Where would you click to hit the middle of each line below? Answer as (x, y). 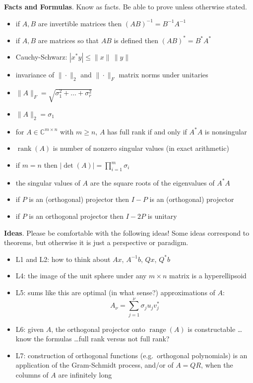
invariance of (35, 75)
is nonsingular (226, 131)
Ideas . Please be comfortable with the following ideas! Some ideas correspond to (127, 232)
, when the (217, 365)
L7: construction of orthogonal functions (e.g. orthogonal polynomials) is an (131, 355)
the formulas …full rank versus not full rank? (102, 339)
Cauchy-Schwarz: (41, 57)
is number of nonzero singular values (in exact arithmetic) (141, 148)
